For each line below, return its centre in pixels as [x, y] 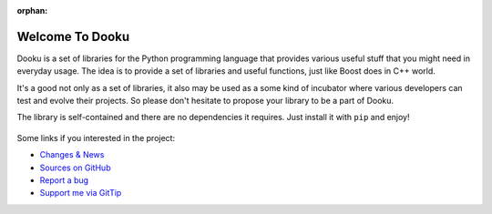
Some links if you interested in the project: [96, 138]
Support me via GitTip [81, 193]
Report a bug [64, 180]
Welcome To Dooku [73, 36]
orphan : [32, 10]
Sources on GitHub [75, 168]
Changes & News [72, 155]
